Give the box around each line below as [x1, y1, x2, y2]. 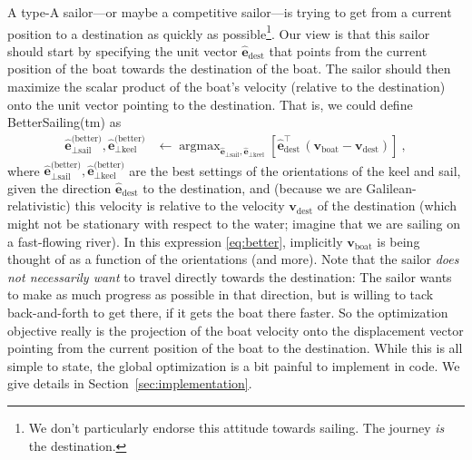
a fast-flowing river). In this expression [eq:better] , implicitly [7, 231, 343, 250]
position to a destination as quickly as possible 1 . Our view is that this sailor [7, 21, 430, 43]
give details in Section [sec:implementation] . [7, 374, 252, 393]
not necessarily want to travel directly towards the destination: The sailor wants [7, 267, 452, 286]
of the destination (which [317, 196, 457, 215]
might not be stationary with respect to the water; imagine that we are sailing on [7, 214, 460, 233]
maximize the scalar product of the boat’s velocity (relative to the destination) [7, 77, 446, 96]
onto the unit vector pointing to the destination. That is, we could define [7, 94, 413, 113]
